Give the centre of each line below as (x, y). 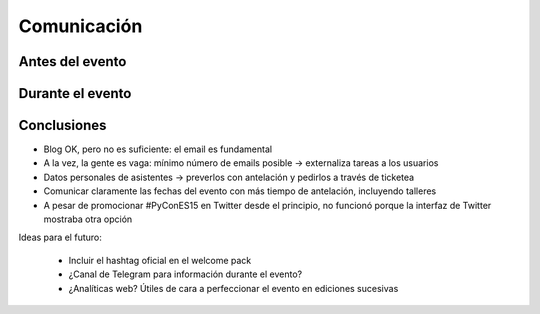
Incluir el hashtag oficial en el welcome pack (160, 260)
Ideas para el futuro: (60, 237)
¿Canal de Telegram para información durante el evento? (185, 274)
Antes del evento (72, 61)
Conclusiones (62, 125)
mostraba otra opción (88, 219)
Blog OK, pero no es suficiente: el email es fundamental (158, 149)
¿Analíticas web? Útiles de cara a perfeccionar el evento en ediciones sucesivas (233, 288)
